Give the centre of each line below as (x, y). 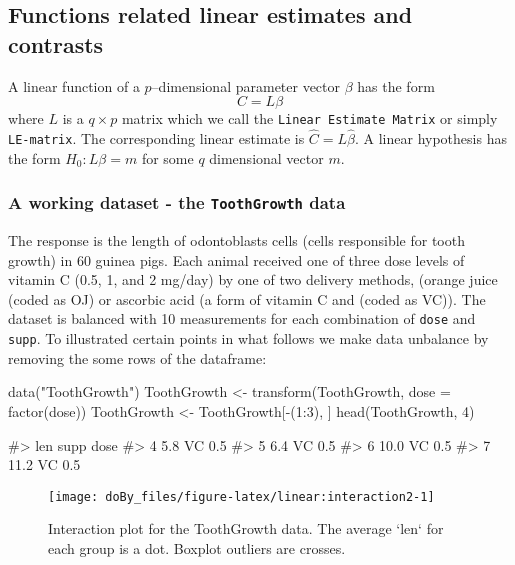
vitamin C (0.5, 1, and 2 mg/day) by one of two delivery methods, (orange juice (253, 279)
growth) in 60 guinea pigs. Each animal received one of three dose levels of (236, 259)
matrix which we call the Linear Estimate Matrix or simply (309, 118)
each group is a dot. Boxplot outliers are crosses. (197, 548)
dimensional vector (266, 157)
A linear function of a (74, 85)
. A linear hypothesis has (430, 138)
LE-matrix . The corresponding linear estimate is (156, 138)
